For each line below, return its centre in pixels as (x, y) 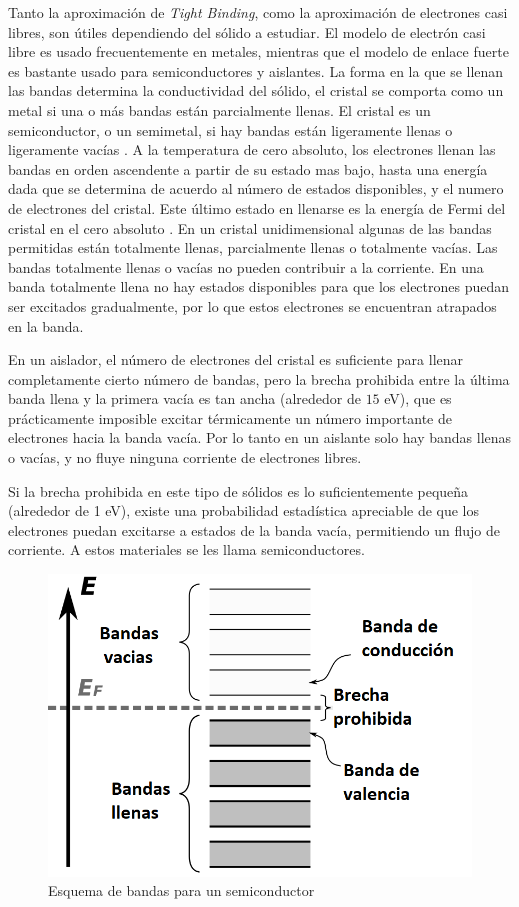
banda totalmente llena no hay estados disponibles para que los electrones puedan (259, 286)
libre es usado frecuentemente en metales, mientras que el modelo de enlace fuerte (258, 51)
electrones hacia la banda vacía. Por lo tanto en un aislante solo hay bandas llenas (260, 437)
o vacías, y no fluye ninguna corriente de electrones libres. (185, 457)
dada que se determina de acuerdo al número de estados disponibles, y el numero (256, 188)
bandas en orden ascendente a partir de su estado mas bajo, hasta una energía (248, 168)
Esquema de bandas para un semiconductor (181, 890)
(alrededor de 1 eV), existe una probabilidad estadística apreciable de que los (244, 510)
